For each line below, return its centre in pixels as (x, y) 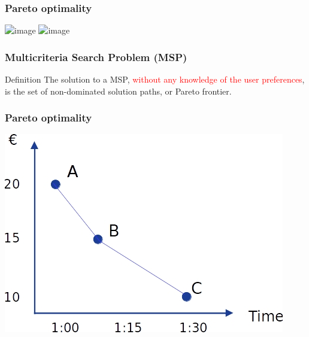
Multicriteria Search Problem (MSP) (96, 57)
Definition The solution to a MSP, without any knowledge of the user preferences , (155, 79)
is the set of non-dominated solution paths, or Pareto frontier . (118, 91)
